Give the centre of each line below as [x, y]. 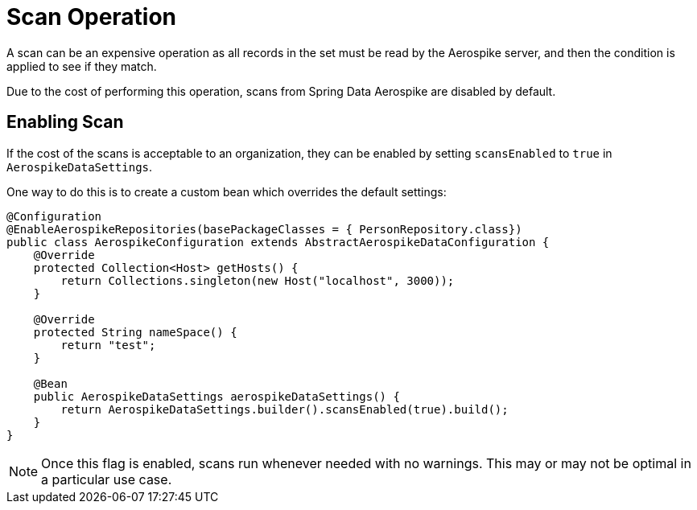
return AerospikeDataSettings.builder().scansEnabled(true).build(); [285, 409]
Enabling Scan [65, 122]
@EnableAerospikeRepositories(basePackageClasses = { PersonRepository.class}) [264, 229]
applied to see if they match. [82, 66]
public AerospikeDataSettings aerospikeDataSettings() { [217, 396]
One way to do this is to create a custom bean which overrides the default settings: [227, 191]
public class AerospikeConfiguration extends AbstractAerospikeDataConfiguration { [278, 242]
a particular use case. [107, 479]
